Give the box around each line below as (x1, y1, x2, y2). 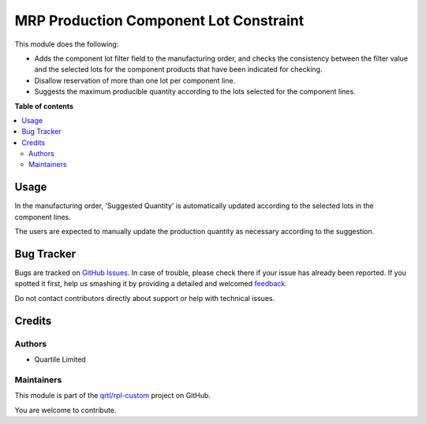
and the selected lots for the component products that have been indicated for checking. (34, 65, 323, 74)
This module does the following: (14, 39, 119, 49)
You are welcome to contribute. (14, 405, 117, 415)
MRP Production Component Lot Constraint (14, 12, 305, 29)
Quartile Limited (34, 355, 86, 364)
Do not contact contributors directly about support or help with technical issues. (14, 293, 275, 303)
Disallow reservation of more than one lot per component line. (34, 76, 236, 85)
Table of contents (14, 101, 74, 110)
